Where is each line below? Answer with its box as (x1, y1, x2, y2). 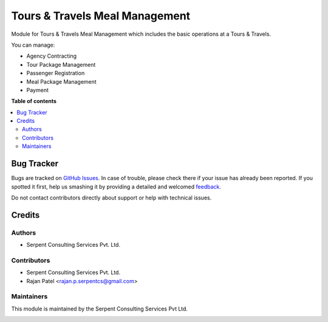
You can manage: (11, 41, 55, 49)
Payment (26, 86, 49, 93)
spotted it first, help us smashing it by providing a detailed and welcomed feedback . (11, 183, 222, 190)
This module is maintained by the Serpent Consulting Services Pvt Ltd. (11, 305, 188, 312)
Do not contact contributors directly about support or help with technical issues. (11, 194, 212, 201)
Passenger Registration (26, 70, 85, 77)
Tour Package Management (26, 61, 96, 68)
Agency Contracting (26, 52, 77, 60)
